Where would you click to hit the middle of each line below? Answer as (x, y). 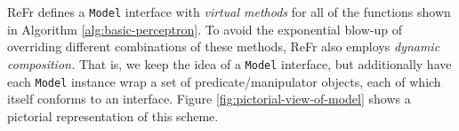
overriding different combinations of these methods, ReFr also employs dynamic (224, 46)
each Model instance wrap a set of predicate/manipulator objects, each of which (224, 81)
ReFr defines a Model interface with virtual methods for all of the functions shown (229, 12)
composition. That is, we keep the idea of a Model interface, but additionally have (229, 63)
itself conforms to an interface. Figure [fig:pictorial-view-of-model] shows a (209, 99)
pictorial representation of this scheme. (113, 116)
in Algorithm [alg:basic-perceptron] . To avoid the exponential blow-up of (205, 29)
